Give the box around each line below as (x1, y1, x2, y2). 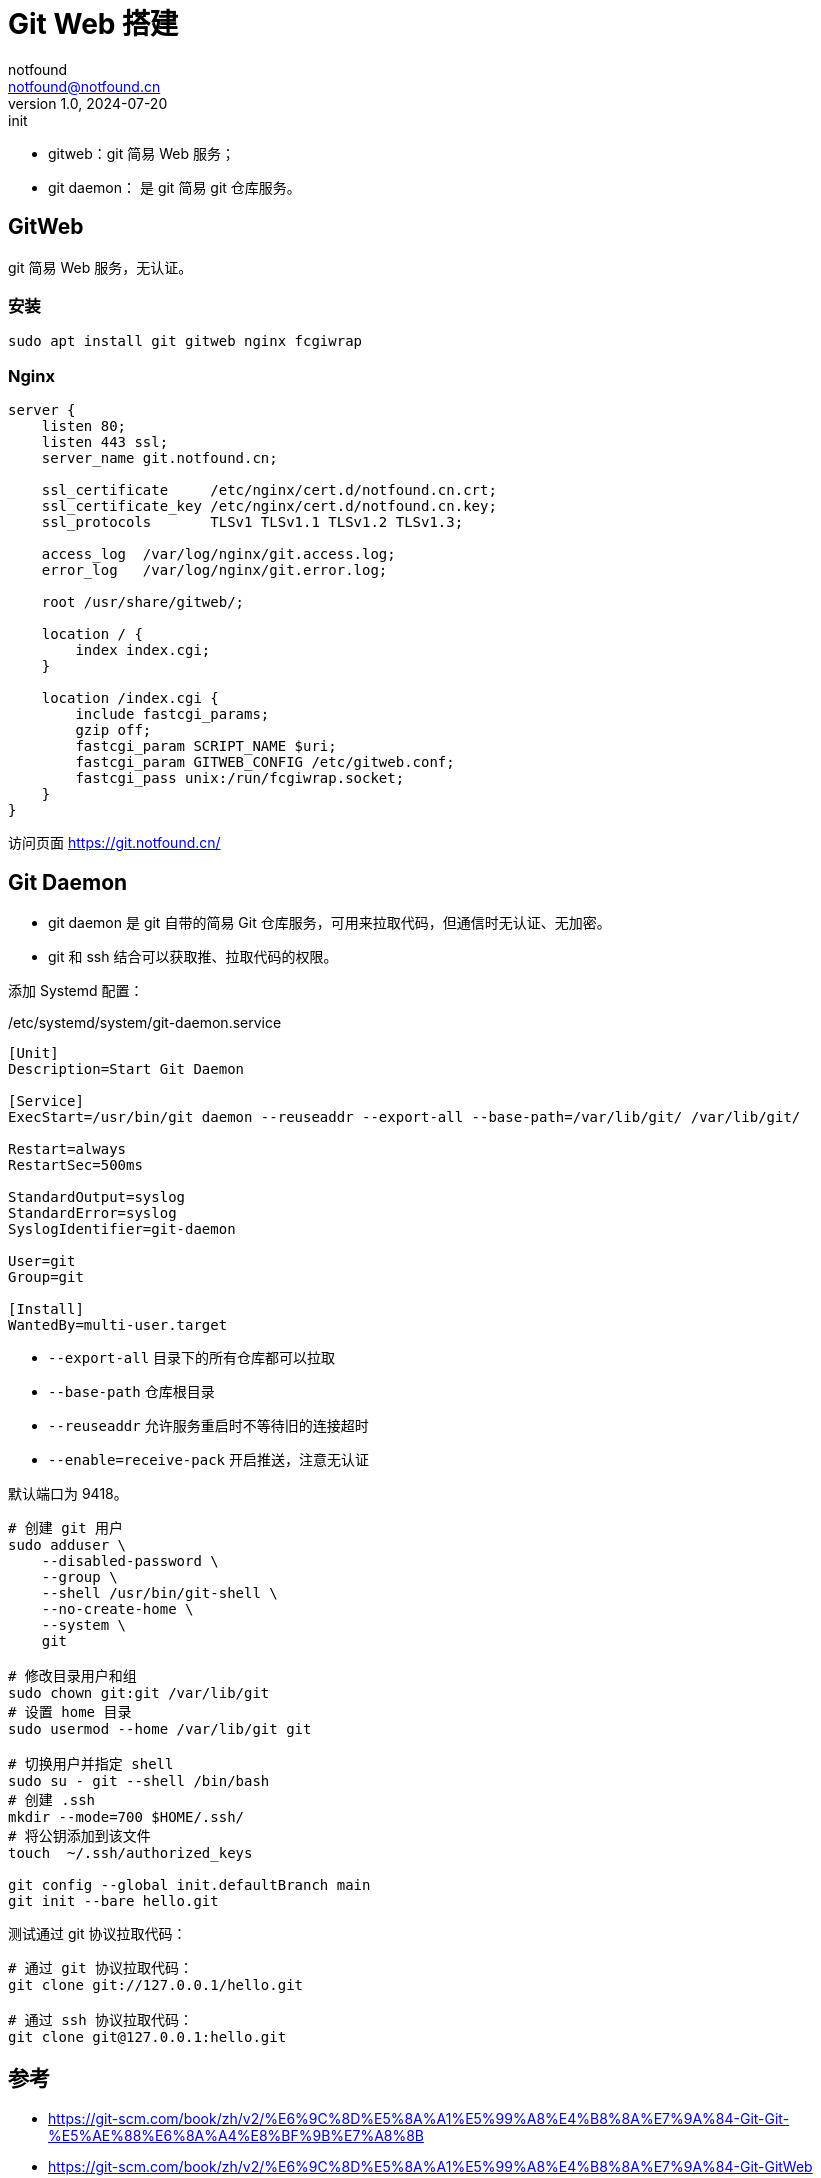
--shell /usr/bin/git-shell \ (41, 1584, 278, 1601)
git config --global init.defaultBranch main (8, 1876, 371, 1893)
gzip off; (75, 722, 152, 739)
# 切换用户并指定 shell (8, 1755, 174, 1772)
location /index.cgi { (41, 690, 219, 707)
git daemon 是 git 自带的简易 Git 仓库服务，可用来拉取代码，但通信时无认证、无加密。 (48, 913, 611, 931)
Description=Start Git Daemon (8, 1060, 245, 1077)
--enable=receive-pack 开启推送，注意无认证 (48, 1450, 369, 1468)
